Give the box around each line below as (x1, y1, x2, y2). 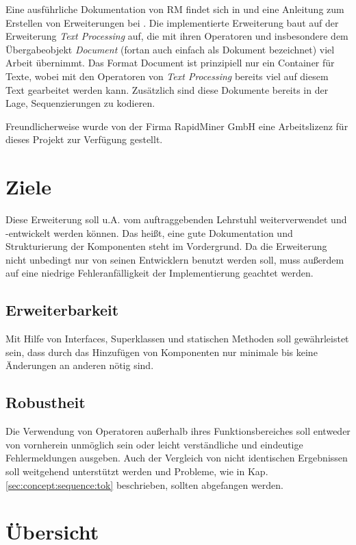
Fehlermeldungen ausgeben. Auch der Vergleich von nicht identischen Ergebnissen (5, 451, 348, 465)
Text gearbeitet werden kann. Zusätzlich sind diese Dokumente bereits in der (5, 82, 329, 97)
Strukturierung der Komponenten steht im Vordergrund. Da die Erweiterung (5, 239, 327, 253)
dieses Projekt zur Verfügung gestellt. (5, 132, 163, 147)
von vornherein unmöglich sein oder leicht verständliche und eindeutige (5, 437, 303, 451)
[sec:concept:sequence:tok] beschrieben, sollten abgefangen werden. (5, 477, 283, 492)
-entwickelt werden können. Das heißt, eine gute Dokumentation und (5, 225, 293, 240)
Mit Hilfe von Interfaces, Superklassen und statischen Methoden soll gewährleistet (5, 331, 349, 346)
